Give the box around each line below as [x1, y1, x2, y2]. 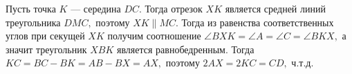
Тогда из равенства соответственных [181, 15, 334, 29]
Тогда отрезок [145, 1, 203, 15]
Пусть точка [6, 1, 56, 15]
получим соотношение [107, 28, 201, 43]
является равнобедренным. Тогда [116, 41, 254, 56]
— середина [71, 1, 121, 15]
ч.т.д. [291, 55, 314, 70]
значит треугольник [6, 41, 87, 56]
